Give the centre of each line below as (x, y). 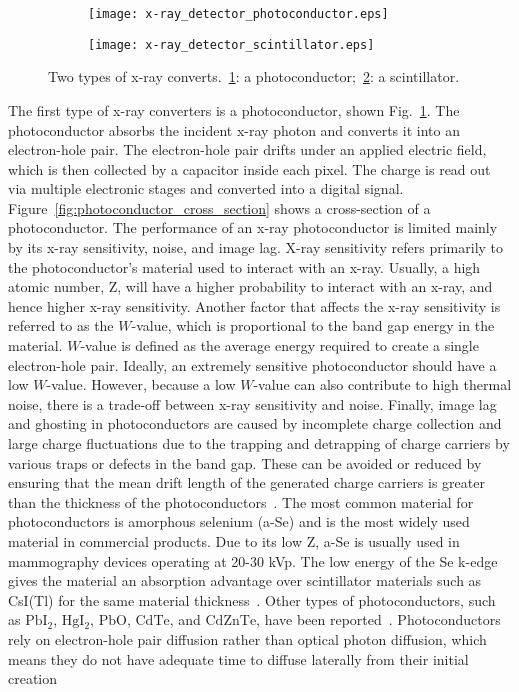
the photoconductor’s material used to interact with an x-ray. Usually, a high (244, 266)
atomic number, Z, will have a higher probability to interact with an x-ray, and (250, 286)
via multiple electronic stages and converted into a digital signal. (206, 188)
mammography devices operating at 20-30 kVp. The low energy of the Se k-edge (253, 560)
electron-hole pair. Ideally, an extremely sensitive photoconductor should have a (252, 364)
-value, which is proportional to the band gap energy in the (313, 325)
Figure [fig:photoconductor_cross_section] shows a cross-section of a (219, 207)
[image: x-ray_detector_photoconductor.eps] (238, 14)
